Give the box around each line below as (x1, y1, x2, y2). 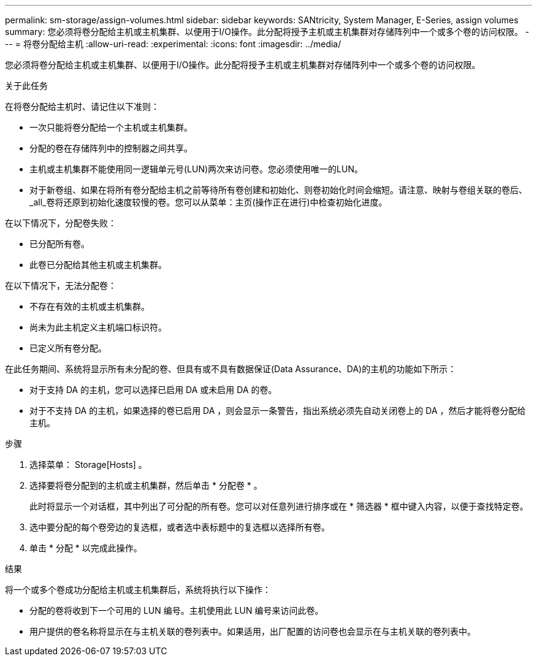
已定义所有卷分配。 (29, 343, 107, 353)
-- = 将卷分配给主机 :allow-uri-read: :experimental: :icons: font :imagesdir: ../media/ (5, 39, 341, 49)
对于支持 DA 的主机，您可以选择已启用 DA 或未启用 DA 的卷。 (29, 384, 277, 395)
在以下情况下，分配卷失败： (5, 218, 116, 228)
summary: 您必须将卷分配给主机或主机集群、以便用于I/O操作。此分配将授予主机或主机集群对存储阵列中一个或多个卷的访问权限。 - (5, 26, 530, 37)
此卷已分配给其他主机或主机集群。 (29, 259, 167, 270)
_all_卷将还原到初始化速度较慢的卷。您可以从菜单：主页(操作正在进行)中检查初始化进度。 (29, 197, 387, 207)
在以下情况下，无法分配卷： (5, 280, 116, 291)
